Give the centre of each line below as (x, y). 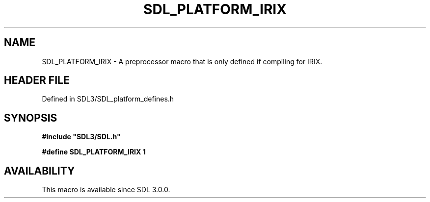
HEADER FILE (37, 80)
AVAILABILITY (40, 171)
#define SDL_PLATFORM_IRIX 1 (94, 152)
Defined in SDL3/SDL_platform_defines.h (108, 99)
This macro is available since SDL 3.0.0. (106, 190)
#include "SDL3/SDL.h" (81, 137)
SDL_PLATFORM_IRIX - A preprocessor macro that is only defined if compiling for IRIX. (182, 61)
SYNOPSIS (31, 118)
